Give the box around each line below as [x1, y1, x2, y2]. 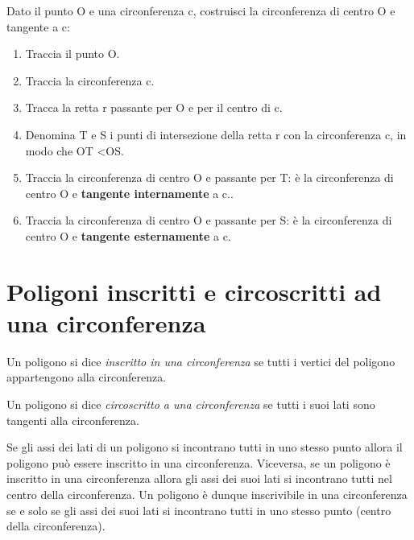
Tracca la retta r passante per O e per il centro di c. [25, 99, 283, 116]
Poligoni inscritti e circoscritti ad [6, 274, 382, 307]
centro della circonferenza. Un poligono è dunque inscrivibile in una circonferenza [6, 486, 408, 502]
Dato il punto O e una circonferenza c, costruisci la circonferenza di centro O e [6, 2, 395, 19]
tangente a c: [6, 18, 70, 35]
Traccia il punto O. [25, 45, 120, 62]
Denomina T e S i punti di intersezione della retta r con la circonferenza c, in [25, 126, 407, 142]
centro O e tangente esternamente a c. [25, 227, 231, 244]
